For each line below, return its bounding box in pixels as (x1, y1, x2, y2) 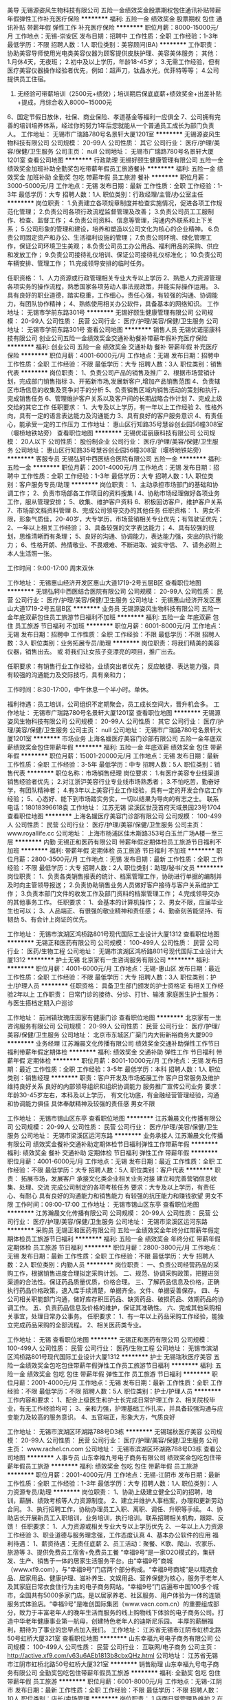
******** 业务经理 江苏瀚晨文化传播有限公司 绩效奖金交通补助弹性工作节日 (7, 1039, 220, 1047)
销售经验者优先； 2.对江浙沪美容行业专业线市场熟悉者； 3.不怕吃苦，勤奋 (7, 778, 214, 785)
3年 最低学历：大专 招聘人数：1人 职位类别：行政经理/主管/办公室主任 (7, 190, 204, 198)
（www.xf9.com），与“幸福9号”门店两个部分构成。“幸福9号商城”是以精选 (7, 1566, 212, 1573)
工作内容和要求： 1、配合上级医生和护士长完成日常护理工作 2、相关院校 (7, 1396, 210, 1404)
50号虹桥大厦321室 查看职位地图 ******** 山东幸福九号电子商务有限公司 (7, 1635, 213, 1642)
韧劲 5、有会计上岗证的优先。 (7, 915, 91, 923)
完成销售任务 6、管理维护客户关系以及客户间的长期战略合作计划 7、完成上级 (7, 395, 223, 402)
